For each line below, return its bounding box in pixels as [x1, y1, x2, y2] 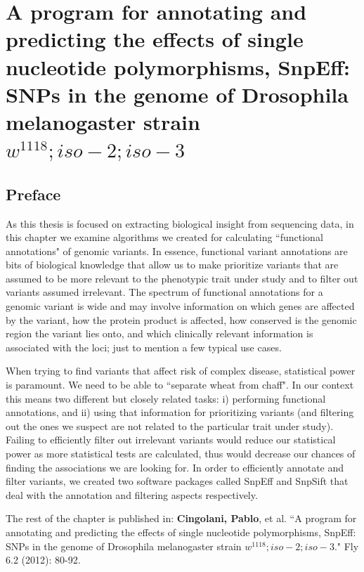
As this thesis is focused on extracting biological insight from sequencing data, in [6, 216, 354, 230]
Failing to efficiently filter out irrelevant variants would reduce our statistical [6, 432, 336, 447]
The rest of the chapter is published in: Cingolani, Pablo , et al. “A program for [6, 511, 357, 526]
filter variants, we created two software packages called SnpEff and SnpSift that [6, 474, 349, 488]
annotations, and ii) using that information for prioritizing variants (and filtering [6, 405, 354, 420]
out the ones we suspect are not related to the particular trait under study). [6, 418, 334, 433]
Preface [6, 183, 61, 204]
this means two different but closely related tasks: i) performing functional [6, 391, 326, 405]
